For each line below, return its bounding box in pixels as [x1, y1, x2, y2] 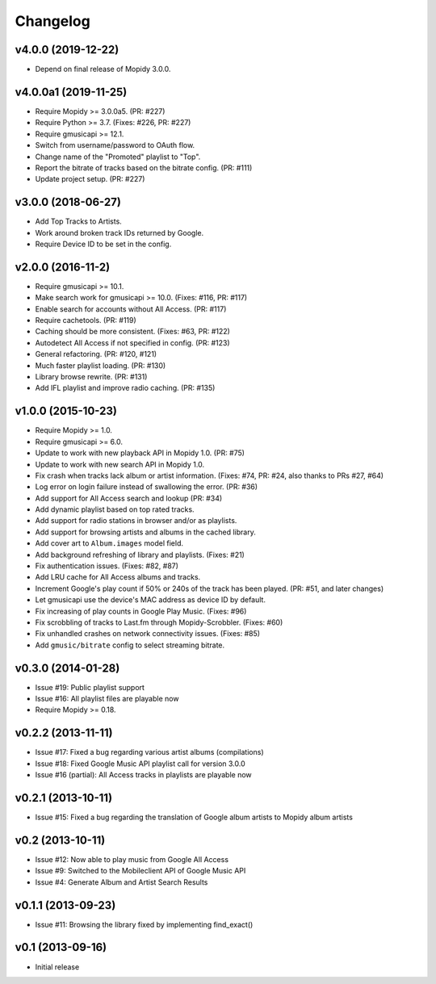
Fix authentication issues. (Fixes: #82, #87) [35, 561, 179, 571]
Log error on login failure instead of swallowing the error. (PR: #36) [35, 482, 258, 492]
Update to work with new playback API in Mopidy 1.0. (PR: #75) [35, 448, 245, 458]
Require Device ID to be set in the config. [35, 239, 172, 249]
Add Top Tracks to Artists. [35, 216, 123, 226]
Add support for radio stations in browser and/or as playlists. [35, 516, 237, 525]
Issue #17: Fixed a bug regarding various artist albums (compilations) [35, 747, 264, 757]
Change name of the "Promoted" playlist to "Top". [35, 152, 201, 161]
